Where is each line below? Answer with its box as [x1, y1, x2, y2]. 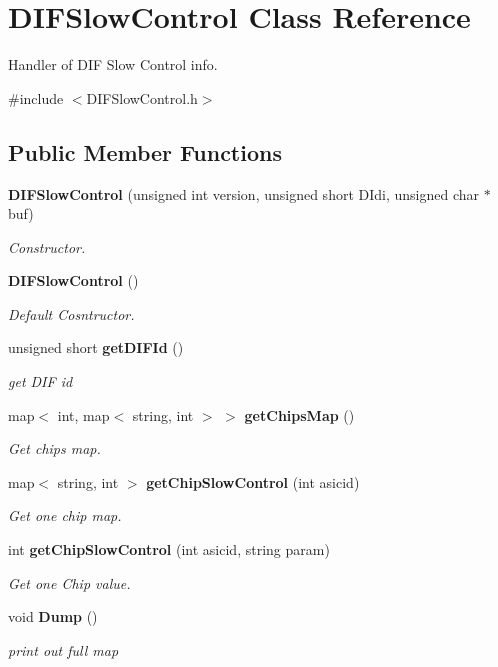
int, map [57, 404, 110, 425]
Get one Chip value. [8, 572, 131, 593]
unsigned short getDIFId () [8, 337, 184, 358]
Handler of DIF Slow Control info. [8, 54, 218, 75]
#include [8, 87, 64, 108]
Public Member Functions [8, 136, 282, 167]
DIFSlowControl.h [86, 87, 198, 108]
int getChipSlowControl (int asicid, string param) [8, 539, 330, 560]
